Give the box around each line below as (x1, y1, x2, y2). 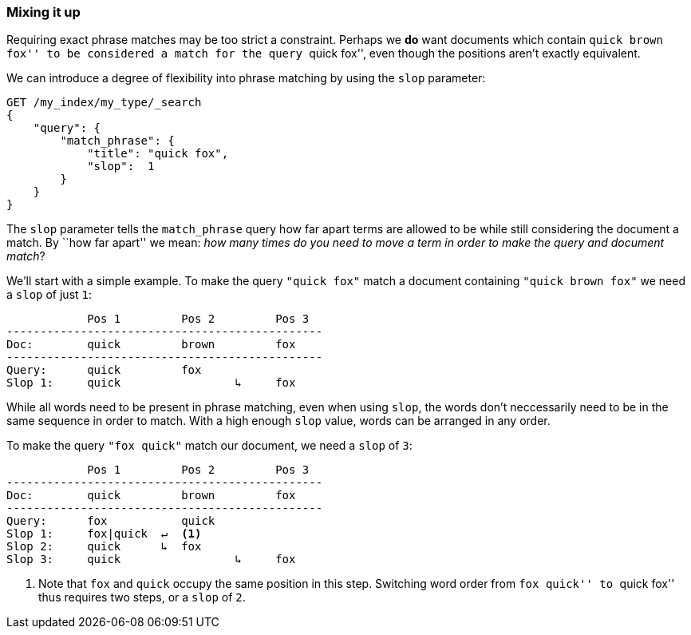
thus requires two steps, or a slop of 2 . (38, 590, 246, 605)
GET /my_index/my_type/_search (6, 96, 202, 109)
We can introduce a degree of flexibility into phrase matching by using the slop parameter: (6, 71, 486, 85)
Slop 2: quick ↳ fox (6, 540, 202, 554)
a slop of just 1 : (6, 288, 93, 302)
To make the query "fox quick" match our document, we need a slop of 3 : (6, 439, 413, 453)
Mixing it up (6, 4, 81, 20)
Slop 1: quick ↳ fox (6, 376, 296, 390)
